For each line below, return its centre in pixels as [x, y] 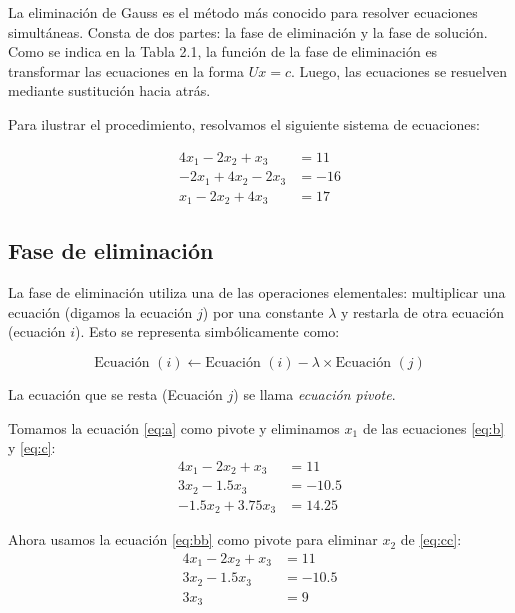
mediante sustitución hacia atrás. [109, 90]
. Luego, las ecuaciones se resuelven [399, 70]
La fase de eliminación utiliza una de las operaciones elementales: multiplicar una [257, 292]
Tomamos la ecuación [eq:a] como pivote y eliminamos [174, 427]
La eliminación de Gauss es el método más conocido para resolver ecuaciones [243, 12]
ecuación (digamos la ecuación [100, 311]
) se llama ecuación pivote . [314, 394]
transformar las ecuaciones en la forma [126, 70]
